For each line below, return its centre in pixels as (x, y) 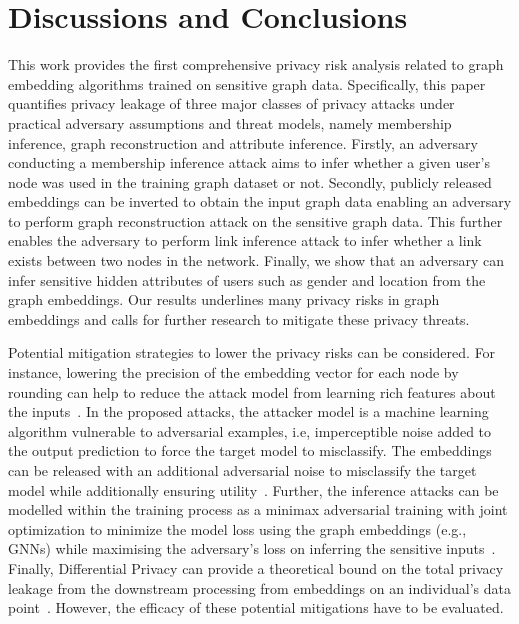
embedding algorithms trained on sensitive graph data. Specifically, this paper (247, 83)
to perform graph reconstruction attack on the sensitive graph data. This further (255, 220)
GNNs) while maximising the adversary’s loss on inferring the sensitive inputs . (252, 548)
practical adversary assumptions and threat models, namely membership (230, 122)
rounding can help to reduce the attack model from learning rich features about (252, 391)
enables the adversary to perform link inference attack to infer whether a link (245, 240)
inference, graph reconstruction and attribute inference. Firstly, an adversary (243, 142)
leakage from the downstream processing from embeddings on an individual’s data (260, 587)
